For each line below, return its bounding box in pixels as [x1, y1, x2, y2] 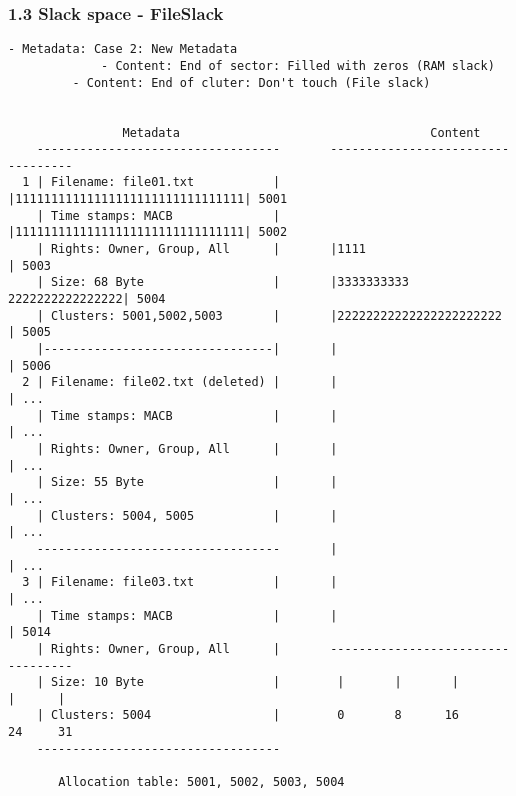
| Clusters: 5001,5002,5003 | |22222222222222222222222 [36, 308, 502, 323]
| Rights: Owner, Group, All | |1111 [36, 242, 366, 257]
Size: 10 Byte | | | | [50, 675, 460, 690]
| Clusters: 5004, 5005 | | [36, 508, 338, 523]
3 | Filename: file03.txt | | [22, 575, 338, 590]
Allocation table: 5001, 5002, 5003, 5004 [58, 775, 345, 790]
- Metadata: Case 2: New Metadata [8, 42, 238, 57]
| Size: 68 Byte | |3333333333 [36, 275, 409, 290]
